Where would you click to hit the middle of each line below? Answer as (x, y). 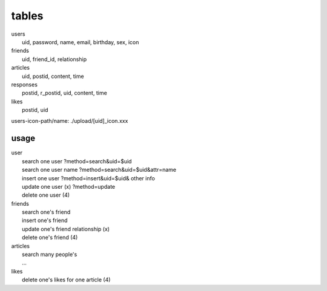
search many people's (50, 255)
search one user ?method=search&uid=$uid (77, 161)
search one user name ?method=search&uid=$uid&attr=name (99, 170)
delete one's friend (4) (50, 237)
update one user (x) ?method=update (68, 186)
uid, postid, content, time (53, 76)
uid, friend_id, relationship (54, 59)
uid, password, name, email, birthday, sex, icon (81, 42)
